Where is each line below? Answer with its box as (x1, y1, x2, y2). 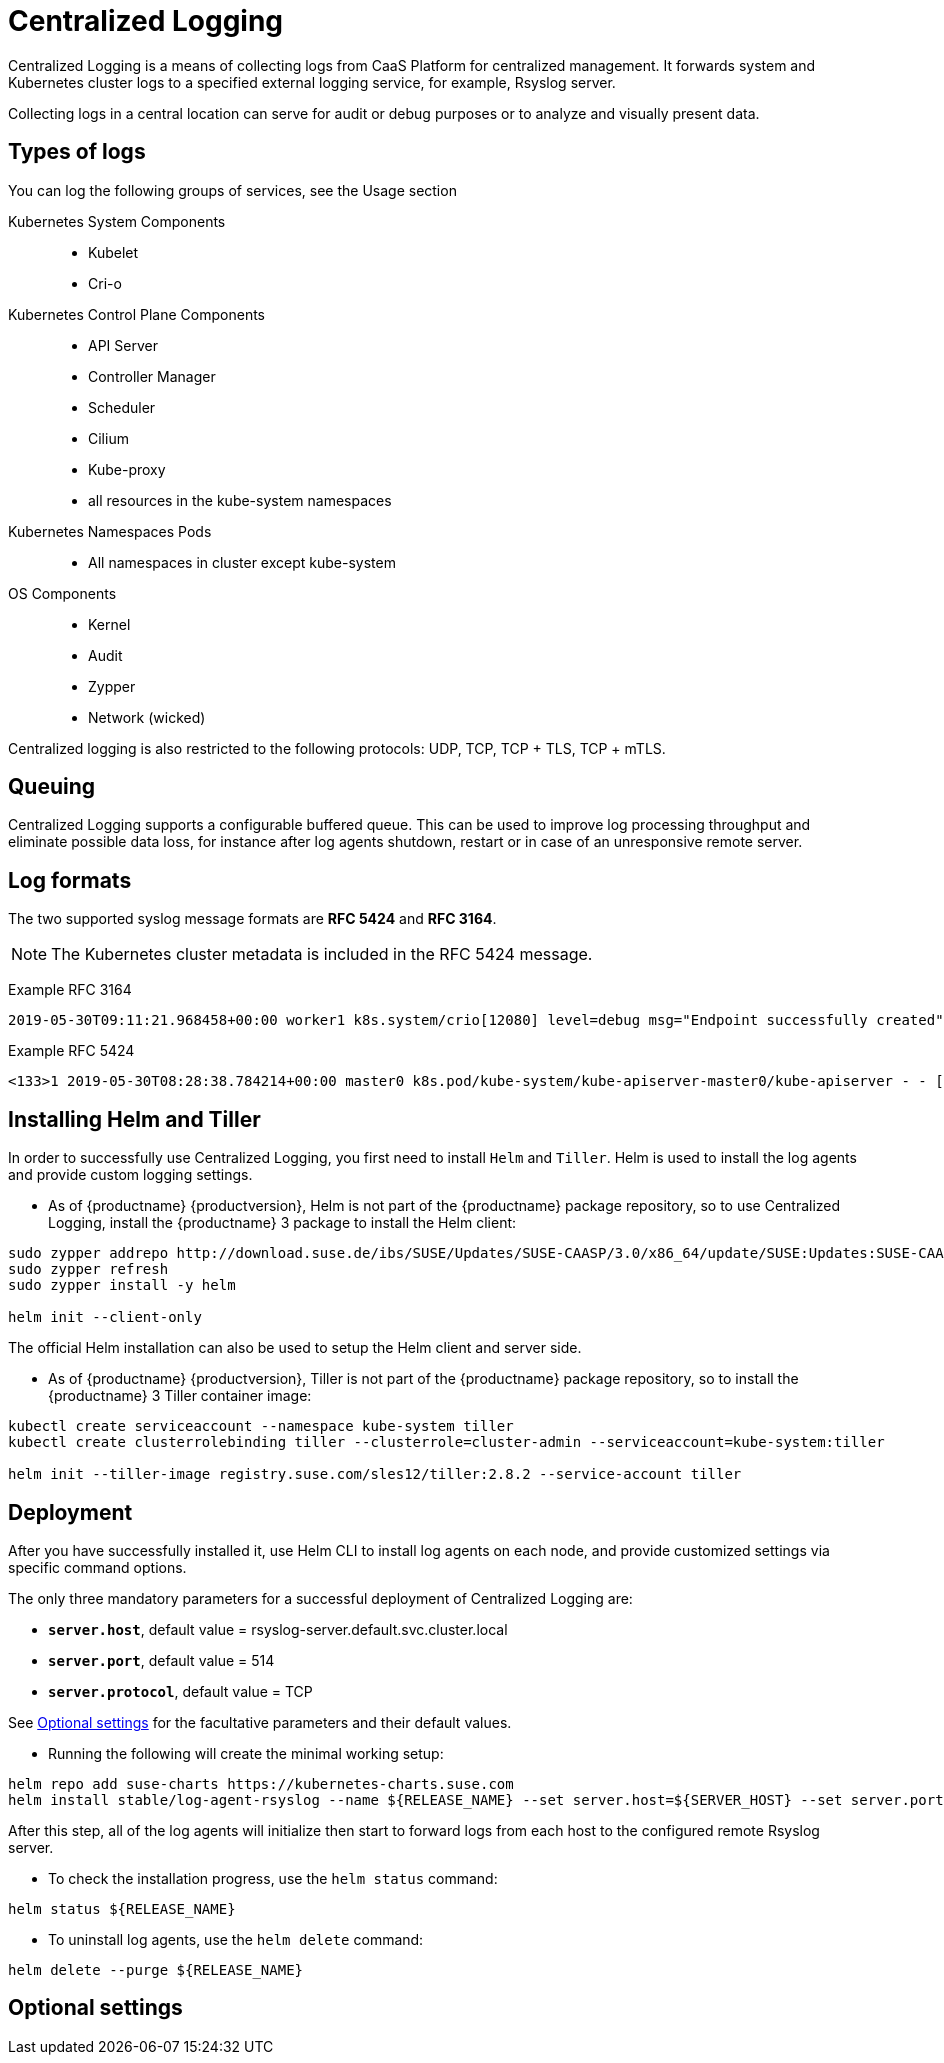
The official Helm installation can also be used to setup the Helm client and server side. (8, 1339, 582, 1357)
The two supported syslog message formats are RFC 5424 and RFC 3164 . (8, 910, 497, 928)
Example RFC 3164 (8, 981, 132, 999)
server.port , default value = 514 (48, 1651, 275, 1669)
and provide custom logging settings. (8, 1166, 253, 1184)
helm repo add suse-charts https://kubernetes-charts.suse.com (8, 1775, 514, 1792)
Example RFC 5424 (8, 1042, 135, 1060)
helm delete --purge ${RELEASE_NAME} (8, 1961, 304, 1978)
